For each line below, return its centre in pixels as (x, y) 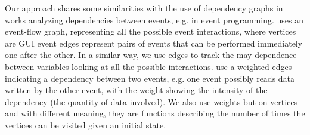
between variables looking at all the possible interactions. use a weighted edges (148, 66)
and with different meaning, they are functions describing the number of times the (155, 113)
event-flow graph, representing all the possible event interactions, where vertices (151, 31)
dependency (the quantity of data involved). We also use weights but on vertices (151, 101)
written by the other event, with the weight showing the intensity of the (136, 90)
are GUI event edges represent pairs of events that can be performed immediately (154, 43)
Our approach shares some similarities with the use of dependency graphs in (144, 8)
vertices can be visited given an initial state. (86, 125)
